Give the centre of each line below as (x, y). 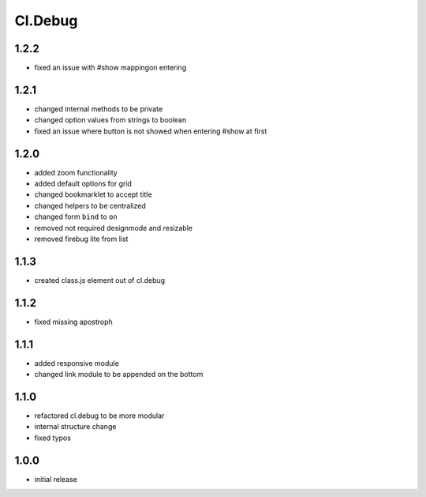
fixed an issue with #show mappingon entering (110, 68)
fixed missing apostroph (74, 322)
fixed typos (52, 438)
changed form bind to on (76, 216)
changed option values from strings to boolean (110, 120)
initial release (56, 479)
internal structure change (75, 427)
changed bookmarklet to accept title (93, 194)
